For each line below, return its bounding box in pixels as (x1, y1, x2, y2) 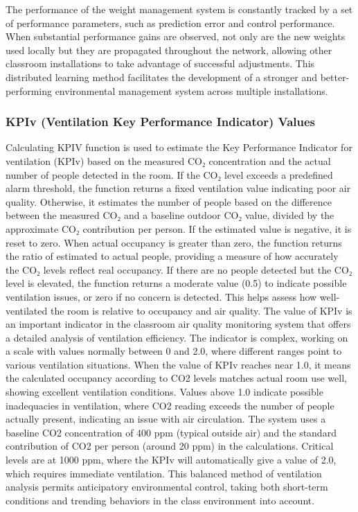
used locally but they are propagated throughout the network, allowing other (6, 42, 332, 57)
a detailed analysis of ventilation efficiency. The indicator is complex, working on (6, 330, 348, 344)
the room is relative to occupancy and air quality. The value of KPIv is (50, 303, 352, 317)
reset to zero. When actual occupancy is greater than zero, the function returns (6, 235, 342, 249)
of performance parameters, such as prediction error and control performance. (6, 15, 335, 30)
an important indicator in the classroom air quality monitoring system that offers (6, 317, 351, 331)
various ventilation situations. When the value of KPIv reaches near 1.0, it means (6, 357, 351, 371)
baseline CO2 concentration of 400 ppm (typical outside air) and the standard (6, 425, 337, 439)
